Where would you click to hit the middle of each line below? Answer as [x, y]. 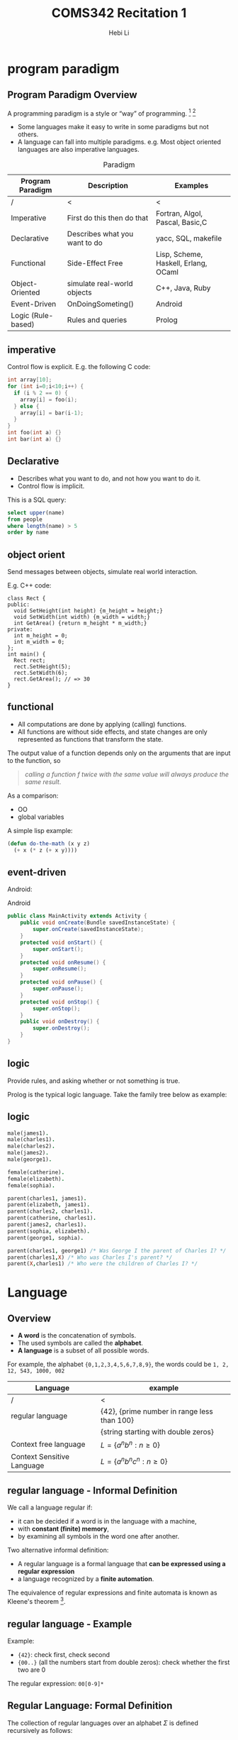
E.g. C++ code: [29, 585]
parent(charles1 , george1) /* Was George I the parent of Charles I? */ [117, 1250]
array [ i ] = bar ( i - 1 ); [52, 413]
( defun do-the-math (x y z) [49, 843]
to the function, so [34, 760]
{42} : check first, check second [64, 1654]
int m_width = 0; [39, 642]
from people [25, 519]
